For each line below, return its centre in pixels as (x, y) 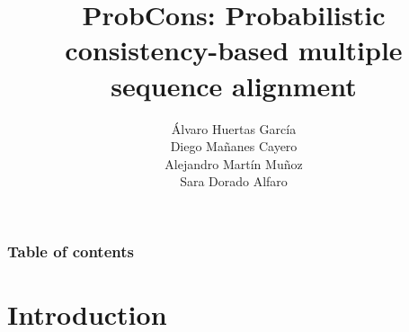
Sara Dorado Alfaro (234, 181)
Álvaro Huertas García (234, 128)
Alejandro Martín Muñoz (234, 163)
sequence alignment (234, 85)
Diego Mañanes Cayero (234, 146)
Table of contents (71, 251)
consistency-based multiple (234, 50)
